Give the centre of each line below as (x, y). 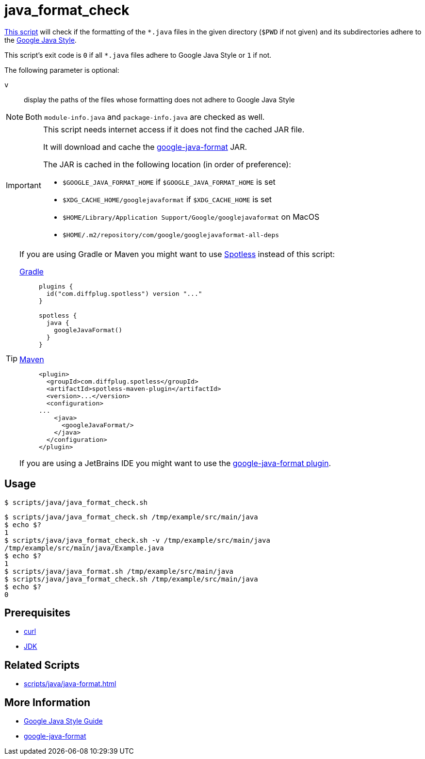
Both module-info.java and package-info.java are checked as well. (145, 117)
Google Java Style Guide (63, 721)
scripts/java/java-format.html (70, 684)
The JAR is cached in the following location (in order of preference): (167, 164)
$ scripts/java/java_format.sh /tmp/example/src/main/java (119, 571)
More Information (48, 702)
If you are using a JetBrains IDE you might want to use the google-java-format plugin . (175, 463)
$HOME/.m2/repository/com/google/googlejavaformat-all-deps (171, 235)
